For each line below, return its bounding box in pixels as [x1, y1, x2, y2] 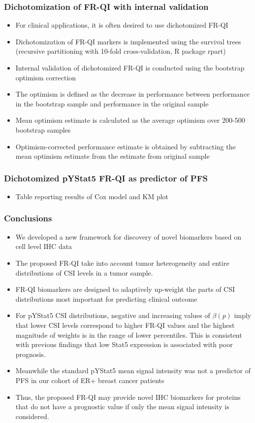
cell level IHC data [15, 241, 72, 251]
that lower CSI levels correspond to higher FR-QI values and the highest [15, 319, 235, 330]
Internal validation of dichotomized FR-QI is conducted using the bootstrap [15, 63, 245, 72]
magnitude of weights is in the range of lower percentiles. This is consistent [15, 329, 242, 340]
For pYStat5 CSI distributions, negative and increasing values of [15, 310, 210, 320]
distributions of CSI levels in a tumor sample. [15, 267, 153, 278]
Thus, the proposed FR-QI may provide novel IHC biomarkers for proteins [15, 391, 241, 402]
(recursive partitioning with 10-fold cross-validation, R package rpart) [15, 46, 226, 56]
